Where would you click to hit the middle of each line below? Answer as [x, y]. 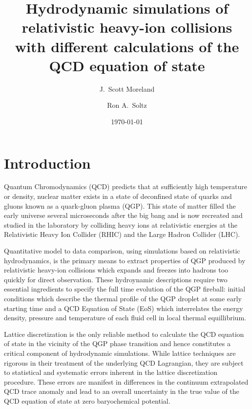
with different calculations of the [127, 46]
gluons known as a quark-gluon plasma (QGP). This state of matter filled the [120, 205]
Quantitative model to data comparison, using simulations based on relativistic [122, 250]
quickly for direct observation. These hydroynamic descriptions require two [116, 279]
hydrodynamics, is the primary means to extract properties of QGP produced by [125, 260]
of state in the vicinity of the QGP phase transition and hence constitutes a [117, 343]
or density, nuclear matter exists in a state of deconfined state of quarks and [118, 196]
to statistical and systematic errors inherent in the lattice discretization [111, 372]
